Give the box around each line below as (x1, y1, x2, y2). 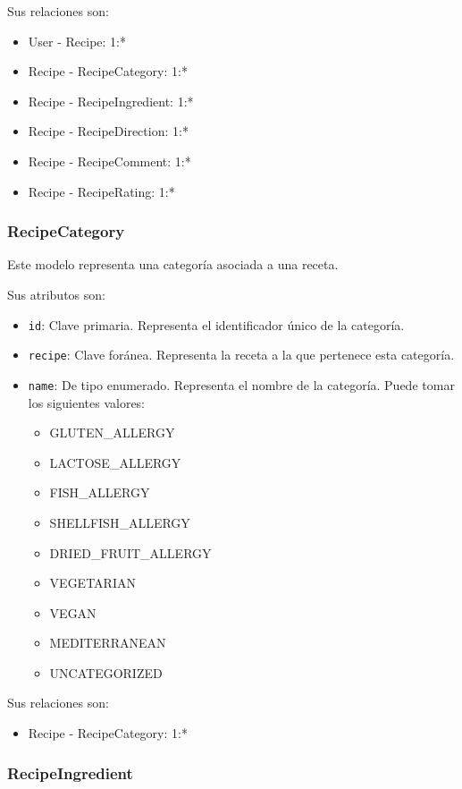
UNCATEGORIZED (49, 663, 163, 682)
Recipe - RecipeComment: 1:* (28, 151, 191, 170)
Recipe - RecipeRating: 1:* (28, 182, 175, 200)
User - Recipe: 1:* (28, 31, 126, 50)
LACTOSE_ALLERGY (49, 453, 181, 471)
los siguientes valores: (28, 393, 146, 411)
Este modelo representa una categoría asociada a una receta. (7, 255, 339, 274)
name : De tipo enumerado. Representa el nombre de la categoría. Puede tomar (28, 375, 455, 394)
